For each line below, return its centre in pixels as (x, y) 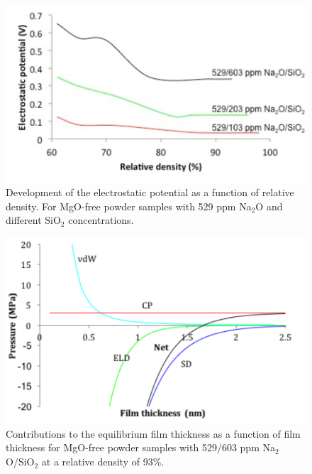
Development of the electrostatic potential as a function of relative (150, 192)
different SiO (33, 220)
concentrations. (101, 220)
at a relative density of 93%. (103, 462)
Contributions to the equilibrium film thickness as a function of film (153, 433)
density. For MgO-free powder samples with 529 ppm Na (129, 206)
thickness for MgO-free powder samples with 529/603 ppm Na (140, 447)
